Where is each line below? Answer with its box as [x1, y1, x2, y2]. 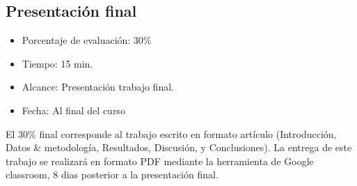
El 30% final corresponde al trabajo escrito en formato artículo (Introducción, [6, 126, 337, 141]
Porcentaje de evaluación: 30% [22, 33, 152, 47]
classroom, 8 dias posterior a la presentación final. [6, 167, 219, 182]
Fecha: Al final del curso [22, 102, 125, 117]
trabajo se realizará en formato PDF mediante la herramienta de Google [6, 153, 314, 168]
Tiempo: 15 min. [22, 56, 93, 70]
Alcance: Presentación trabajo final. [22, 79, 174, 94]
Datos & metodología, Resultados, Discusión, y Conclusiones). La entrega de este [6, 140, 352, 155]
